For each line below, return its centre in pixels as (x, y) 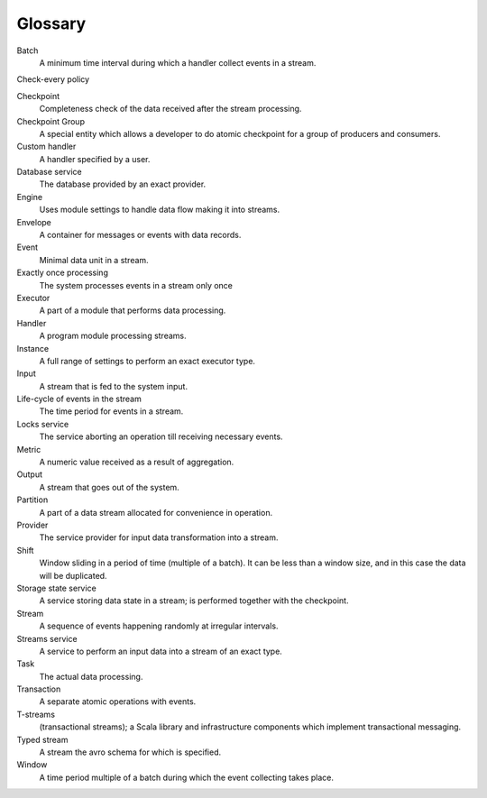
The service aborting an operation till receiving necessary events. (161, 436)
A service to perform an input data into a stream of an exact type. (161, 651)
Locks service (43, 424)
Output (29, 474)
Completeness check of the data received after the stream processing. (170, 109)
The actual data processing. (91, 676)
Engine (30, 197)
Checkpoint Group (51, 121)
